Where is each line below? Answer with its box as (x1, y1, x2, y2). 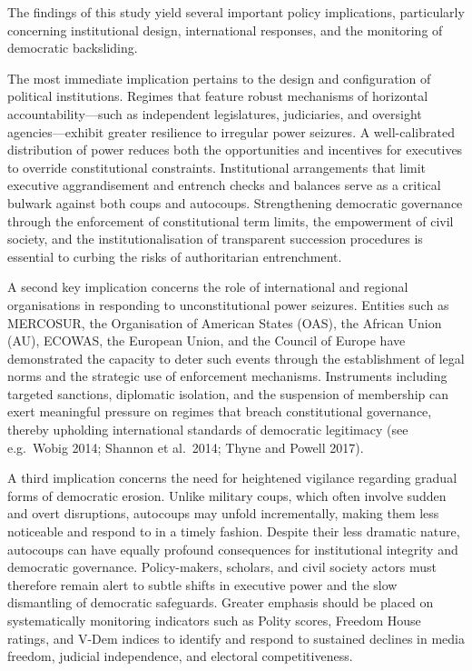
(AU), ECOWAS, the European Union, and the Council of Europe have (7, 331, 406, 350)
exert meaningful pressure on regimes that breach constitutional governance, (7, 402, 432, 421)
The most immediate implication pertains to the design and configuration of (7, 68, 431, 87)
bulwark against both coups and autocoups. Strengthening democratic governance (7, 193, 463, 212)
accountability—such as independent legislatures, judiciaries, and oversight (7, 104, 422, 123)
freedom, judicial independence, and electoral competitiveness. (7, 646, 353, 666)
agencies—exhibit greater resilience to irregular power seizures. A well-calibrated (7, 122, 455, 141)
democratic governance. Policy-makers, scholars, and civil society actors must (7, 557, 437, 576)
